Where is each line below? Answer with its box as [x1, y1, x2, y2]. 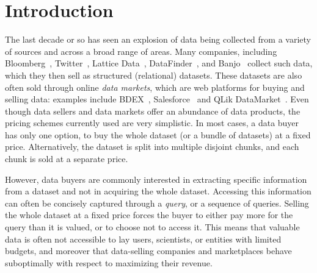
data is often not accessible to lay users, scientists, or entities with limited [5, 232, 282, 245]
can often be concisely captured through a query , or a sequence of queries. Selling [5, 196, 309, 209]
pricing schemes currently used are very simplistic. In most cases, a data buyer [5, 116, 299, 129]
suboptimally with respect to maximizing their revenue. [5, 256, 213, 269]
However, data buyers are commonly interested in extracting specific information [5, 172, 307, 185]
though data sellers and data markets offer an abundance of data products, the [5, 104, 301, 117]
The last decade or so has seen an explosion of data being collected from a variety [5, 33, 311, 46]
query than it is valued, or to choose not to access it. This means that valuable [5, 221, 300, 233]
